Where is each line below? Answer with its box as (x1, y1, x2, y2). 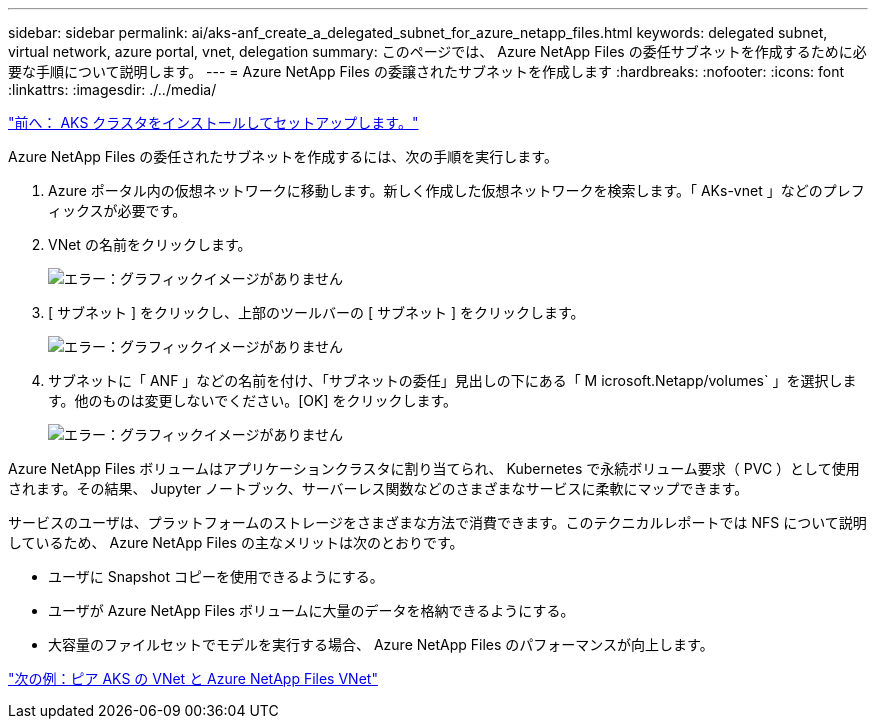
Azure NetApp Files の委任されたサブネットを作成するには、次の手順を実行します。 (8, 148, 558, 165)
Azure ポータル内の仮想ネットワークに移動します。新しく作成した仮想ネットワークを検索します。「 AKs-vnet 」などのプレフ (48, 182, 865, 199)
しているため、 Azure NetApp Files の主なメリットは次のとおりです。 (8, 534, 464, 551)
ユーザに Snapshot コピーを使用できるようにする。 (48, 568, 384, 585)
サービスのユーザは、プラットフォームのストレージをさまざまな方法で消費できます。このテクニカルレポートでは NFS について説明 (8, 514, 867, 531)
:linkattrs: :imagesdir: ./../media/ (8, 81, 217, 98)
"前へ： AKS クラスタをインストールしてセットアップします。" (8, 114, 419, 131)
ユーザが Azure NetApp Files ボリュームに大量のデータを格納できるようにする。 (48, 602, 575, 619)
